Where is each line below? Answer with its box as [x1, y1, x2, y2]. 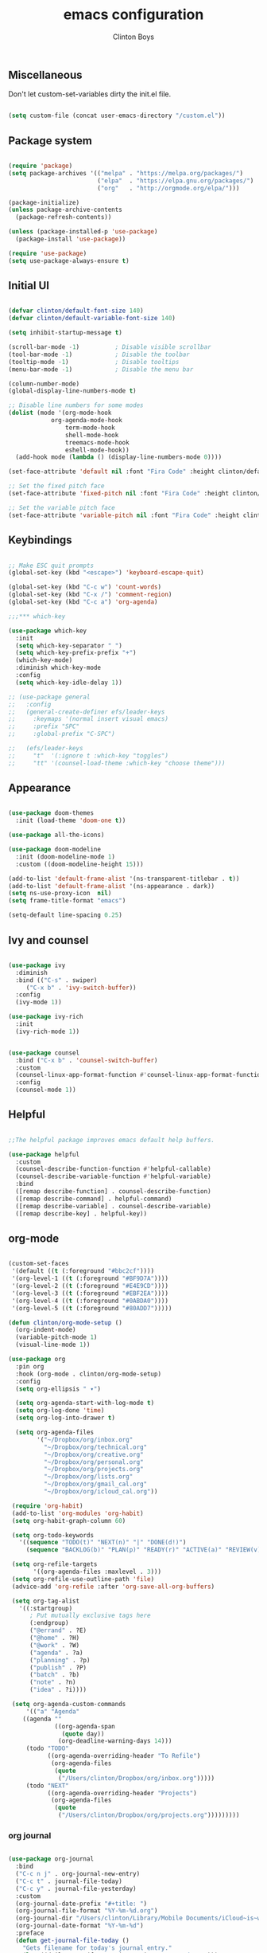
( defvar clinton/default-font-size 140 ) [8, 307, 145, 315]
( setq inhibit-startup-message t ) [8, 329, 123, 337]
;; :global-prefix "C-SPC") [8, 730, 115, 738]
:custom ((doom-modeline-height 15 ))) [15, 860, 145, 868]
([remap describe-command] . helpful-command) [15, 1195, 172, 1203]
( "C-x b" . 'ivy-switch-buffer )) [25, 984, 137, 992]
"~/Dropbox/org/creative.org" [43, 1450, 145, 1458]
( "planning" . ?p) [29, 1656, 91, 1664]
